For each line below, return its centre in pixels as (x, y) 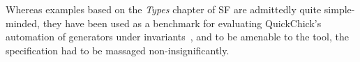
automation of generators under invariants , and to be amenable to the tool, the (177, 37)
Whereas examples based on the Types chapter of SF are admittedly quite (164, 9)
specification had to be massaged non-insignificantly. (118, 50)
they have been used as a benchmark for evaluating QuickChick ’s (182, 23)
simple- (339, 9)
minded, (23, 23)
